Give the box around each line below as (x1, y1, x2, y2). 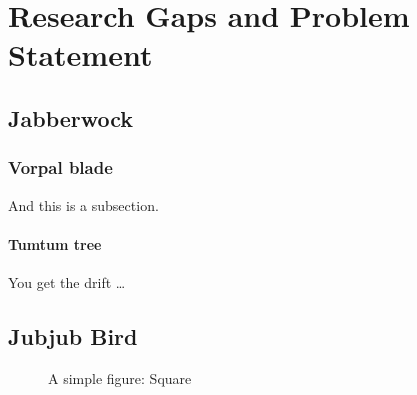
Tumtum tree (8, 233, 102, 254)
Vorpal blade (8, 155, 113, 180)
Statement (8, 34, 153, 75)
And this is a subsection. (8, 194, 159, 215)
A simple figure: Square (48, 367, 192, 388)
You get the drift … (8, 271, 126, 292)
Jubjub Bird (8, 320, 138, 351)
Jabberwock (8, 102, 134, 133)
